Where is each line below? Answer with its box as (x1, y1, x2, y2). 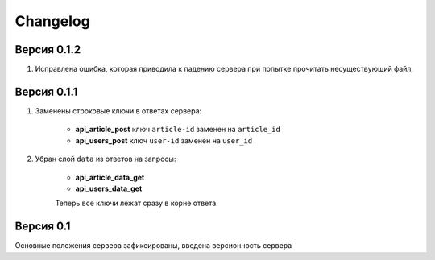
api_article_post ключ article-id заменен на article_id (75, 125, 281, 134)
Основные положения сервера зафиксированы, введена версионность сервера (14, 241, 292, 250)
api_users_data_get (75, 184, 143, 193)
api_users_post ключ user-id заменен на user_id (75, 135, 253, 145)
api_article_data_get (75, 172, 145, 182)
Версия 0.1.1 (14, 85, 78, 98)
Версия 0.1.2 (14, 43, 81, 56)
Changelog (14, 12, 90, 30)
